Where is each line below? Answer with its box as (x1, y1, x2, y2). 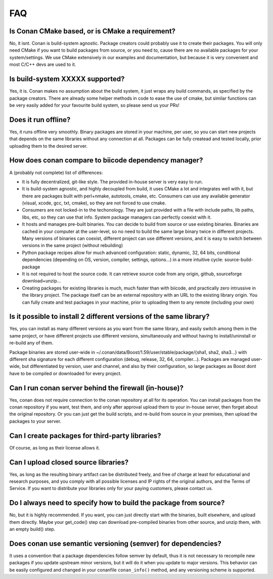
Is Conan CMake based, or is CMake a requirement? (9, 27, 176, 35)
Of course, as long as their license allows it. (9, 444, 101, 450)
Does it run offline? (9, 115, 71, 124)
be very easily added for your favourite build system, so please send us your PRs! (9, 102, 179, 108)
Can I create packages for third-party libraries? (9, 431, 161, 440)
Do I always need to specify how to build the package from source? (9, 499, 225, 507)
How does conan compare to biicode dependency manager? (9, 156, 203, 164)
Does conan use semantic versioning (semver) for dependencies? (9, 539, 222, 548)
